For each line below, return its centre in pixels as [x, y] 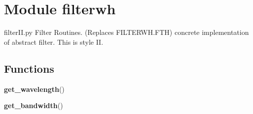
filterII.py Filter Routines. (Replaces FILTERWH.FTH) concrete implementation [126, 32]
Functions [29, 68]
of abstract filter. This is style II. [54, 42]
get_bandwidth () [34, 105]
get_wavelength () [34, 89]
